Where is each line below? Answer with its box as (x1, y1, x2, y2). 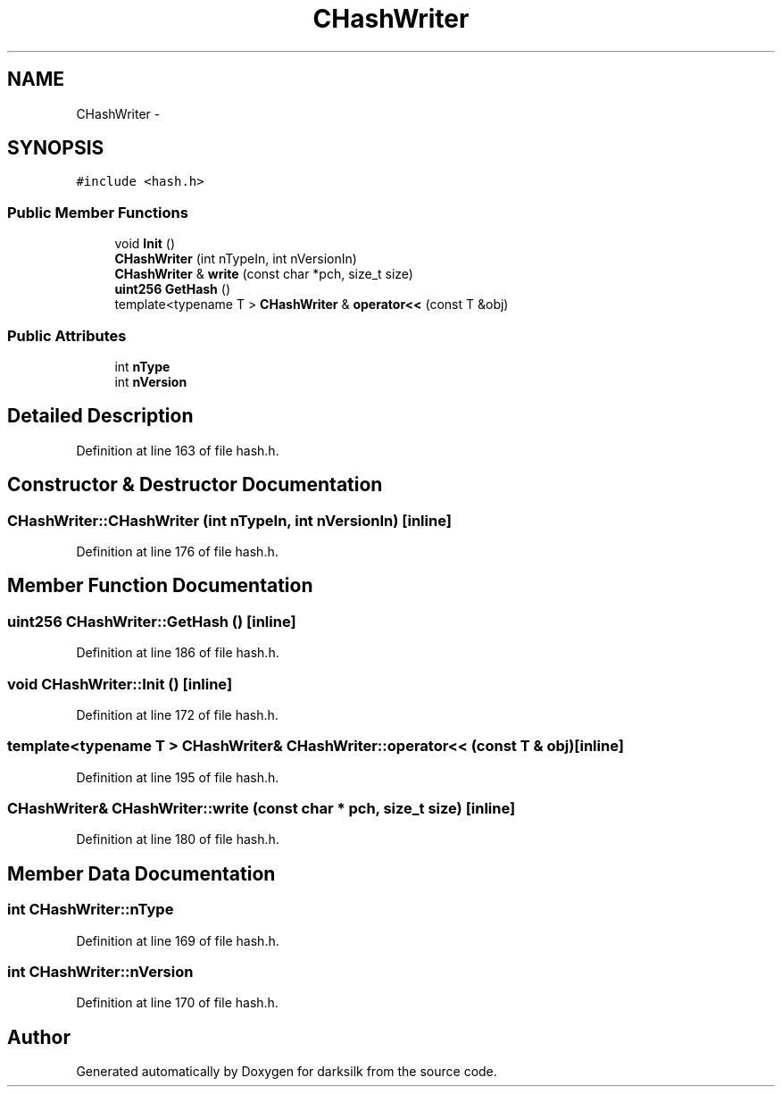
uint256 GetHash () (114, 281, 230, 297)
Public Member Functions (7, 203, 188, 221)
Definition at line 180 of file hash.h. (76, 831, 279, 848)
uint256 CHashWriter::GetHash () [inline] (7, 612, 296, 631)
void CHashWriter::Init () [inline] (7, 674, 233, 693)
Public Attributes (7, 326, 127, 345)
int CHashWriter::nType (7, 900, 174, 919)
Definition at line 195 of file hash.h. (76, 769, 279, 785)
